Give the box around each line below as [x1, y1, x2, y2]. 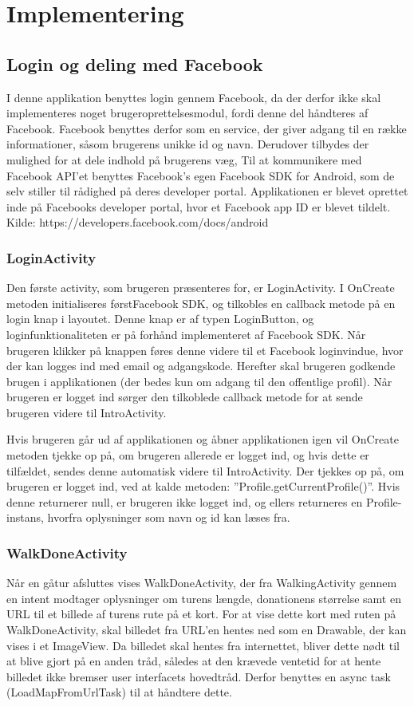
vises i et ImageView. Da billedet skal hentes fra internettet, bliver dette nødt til [6, 637, 400, 653]
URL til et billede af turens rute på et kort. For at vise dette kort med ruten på [6, 605, 396, 622]
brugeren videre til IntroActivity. [6, 404, 167, 420]
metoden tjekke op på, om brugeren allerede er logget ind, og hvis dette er [6, 447, 369, 463]
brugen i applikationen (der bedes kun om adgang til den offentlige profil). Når [6, 373, 392, 389]
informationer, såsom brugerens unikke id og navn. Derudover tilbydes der [6, 136, 369, 152]
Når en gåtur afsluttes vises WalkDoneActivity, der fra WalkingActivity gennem [6, 574, 397, 591]
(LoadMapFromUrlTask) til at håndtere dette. [6, 684, 232, 700]
